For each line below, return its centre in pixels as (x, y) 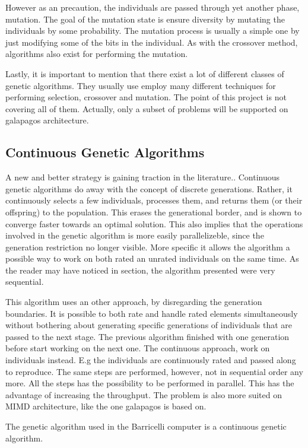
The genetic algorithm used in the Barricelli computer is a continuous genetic (146, 426)
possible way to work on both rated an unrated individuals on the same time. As (152, 258)
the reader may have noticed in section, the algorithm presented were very (140, 270)
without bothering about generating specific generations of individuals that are (149, 325)
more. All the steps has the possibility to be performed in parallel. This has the (150, 383)
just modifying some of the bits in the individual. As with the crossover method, (152, 42)
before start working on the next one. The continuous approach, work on (138, 348)
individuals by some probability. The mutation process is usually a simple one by (153, 31)
